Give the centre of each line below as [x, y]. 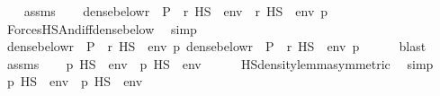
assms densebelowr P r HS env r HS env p [176, 11]
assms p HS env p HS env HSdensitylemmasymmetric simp [220, 63]
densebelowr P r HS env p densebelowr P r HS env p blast [216, 46]
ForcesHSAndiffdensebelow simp [102, 28]
